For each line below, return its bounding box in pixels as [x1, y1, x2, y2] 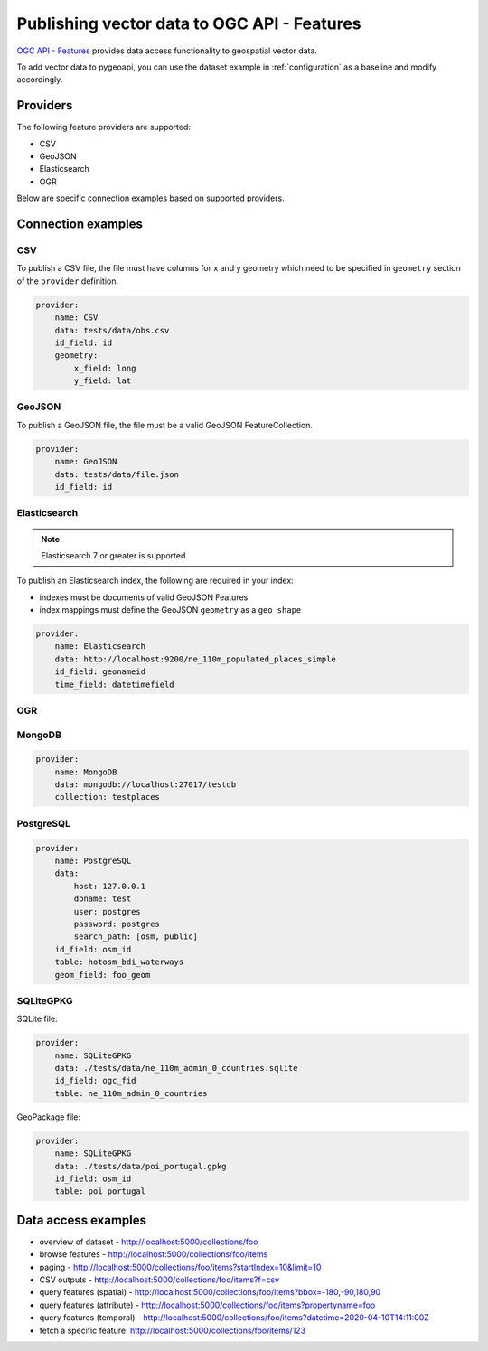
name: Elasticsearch [54, 642, 146, 652]
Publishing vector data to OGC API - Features [16, 14, 361, 33]
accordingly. [16, 74, 63, 85]
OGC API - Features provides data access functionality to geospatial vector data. [16, 45, 318, 56]
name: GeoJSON [54, 456, 117, 467]
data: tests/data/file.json [54, 469, 180, 479]
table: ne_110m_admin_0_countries [54, 1088, 208, 1098]
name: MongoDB [54, 766, 117, 777]
